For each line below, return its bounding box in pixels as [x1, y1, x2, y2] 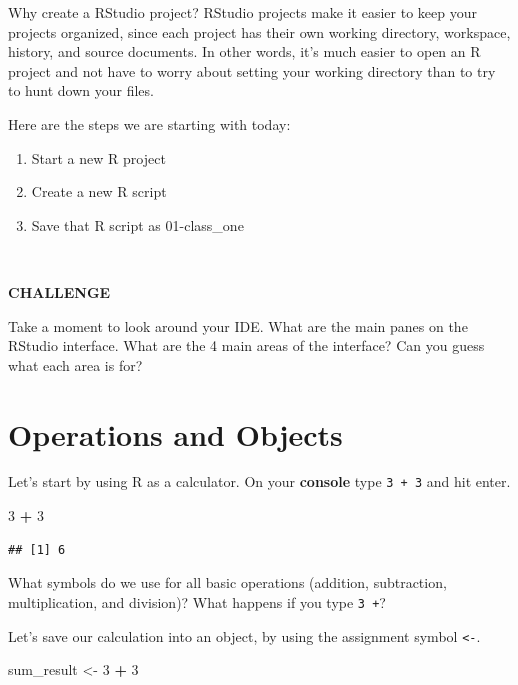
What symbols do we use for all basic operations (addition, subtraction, [8, 572, 447, 593]
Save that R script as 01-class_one [31, 214, 244, 235]
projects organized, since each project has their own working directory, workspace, [8, 21, 511, 42]
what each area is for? [8, 354, 143, 375]
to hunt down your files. [8, 80, 154, 101]
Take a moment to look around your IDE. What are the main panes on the [8, 315, 468, 336]
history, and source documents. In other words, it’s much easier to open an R [8, 41, 481, 62]
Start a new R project [31, 147, 166, 168]
